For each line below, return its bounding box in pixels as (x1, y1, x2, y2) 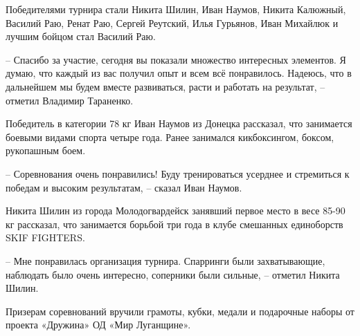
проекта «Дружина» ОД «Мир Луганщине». (6, 317, 191, 332)
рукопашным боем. (6, 143, 86, 158)
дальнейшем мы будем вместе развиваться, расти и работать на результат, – (6, 79, 325, 93)
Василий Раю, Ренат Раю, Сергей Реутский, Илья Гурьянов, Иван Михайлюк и (6, 15, 339, 30)
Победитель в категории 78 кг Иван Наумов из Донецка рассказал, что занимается (6, 116, 352, 131)
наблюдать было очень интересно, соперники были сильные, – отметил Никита (6, 267, 340, 281)
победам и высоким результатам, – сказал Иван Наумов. (6, 180, 242, 194)
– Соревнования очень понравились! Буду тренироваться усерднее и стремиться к (6, 166, 350, 180)
